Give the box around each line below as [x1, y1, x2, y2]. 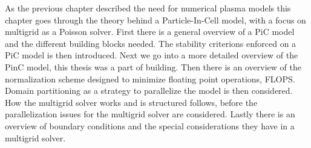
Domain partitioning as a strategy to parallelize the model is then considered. [5, 84, 293, 97]
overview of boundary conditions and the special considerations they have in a [5, 119, 295, 132]
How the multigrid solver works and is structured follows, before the [5, 96, 258, 108]
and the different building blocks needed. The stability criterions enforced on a [5, 37, 296, 49]
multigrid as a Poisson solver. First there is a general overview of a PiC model [5, 25, 295, 38]
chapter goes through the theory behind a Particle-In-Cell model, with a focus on [5, 13, 306, 26]
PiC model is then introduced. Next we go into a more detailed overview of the [5, 49, 298, 61]
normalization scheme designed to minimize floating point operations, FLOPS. [5, 72, 295, 85]
